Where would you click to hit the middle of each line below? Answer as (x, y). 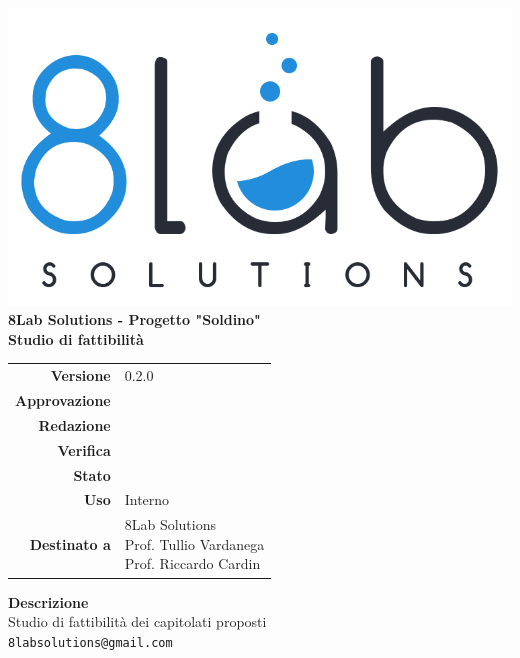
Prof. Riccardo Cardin (192, 563)
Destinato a (70, 543)
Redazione (74, 424)
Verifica (84, 449)
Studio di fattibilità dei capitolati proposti (137, 621)
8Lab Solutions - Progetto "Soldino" (134, 319)
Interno (147, 499)
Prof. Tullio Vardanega (194, 543)
